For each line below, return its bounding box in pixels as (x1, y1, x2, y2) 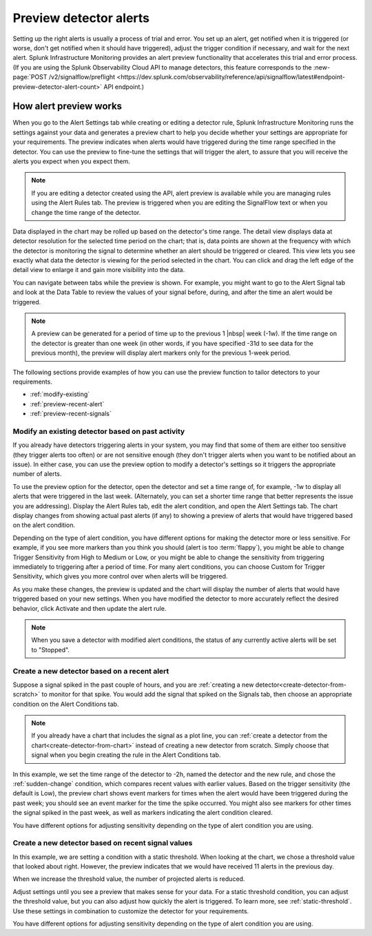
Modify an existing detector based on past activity (12, 426, 185, 436)
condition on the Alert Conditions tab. (12, 700, 119, 708)
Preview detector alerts (12, 10, 149, 25)
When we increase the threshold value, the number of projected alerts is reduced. (12, 875, 245, 883)
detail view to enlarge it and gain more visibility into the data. (12, 266, 185, 274)
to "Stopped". (31, 645, 70, 654)
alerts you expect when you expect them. (12, 157, 130, 165)
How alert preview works (12, 101, 123, 112)
